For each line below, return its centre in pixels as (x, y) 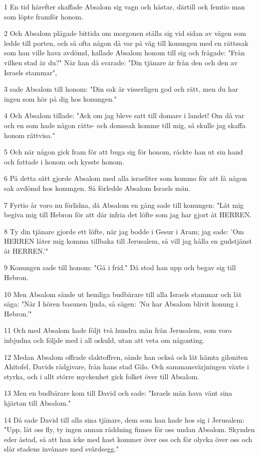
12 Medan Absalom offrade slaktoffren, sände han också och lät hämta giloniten (126, 357)
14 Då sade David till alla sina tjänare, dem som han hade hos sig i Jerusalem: (124, 419)
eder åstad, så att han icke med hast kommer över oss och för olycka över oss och (128, 439)
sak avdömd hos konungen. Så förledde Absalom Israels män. (97, 188)
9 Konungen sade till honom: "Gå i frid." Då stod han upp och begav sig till (120, 267)
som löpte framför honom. (44, 16)
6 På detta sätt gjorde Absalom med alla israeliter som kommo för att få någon (126, 178)
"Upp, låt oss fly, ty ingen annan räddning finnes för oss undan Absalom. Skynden (129, 429)
